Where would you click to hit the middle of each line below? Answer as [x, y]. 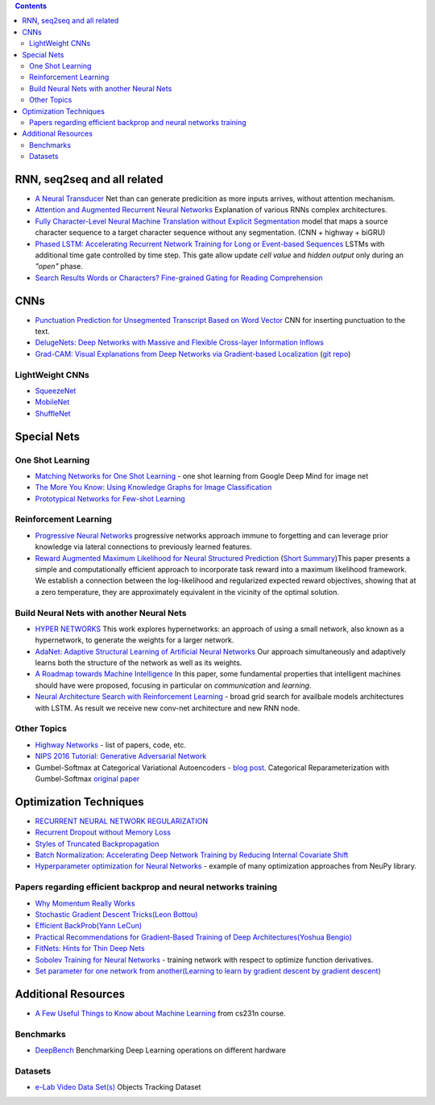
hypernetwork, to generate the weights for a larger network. [135, 640]
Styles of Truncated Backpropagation [97, 843]
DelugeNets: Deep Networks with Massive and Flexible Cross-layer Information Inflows [179, 342]
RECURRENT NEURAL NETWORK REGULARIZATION [122, 821]
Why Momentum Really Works [85, 903]
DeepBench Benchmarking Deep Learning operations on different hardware [160, 1050]
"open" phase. [59, 266]
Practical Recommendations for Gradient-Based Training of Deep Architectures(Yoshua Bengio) [193, 937]
